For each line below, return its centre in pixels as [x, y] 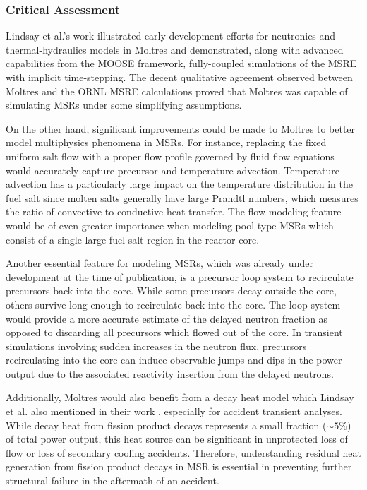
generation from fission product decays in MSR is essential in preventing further [179, 466]
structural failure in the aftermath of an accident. [113, 480]
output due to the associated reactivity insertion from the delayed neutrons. [170, 373]
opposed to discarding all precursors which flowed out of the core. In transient [174, 332]
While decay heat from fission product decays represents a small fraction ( [166, 425]
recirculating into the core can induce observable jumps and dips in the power [174, 360]
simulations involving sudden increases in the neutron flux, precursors [156, 346]
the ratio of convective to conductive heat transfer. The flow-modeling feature [174, 211]
